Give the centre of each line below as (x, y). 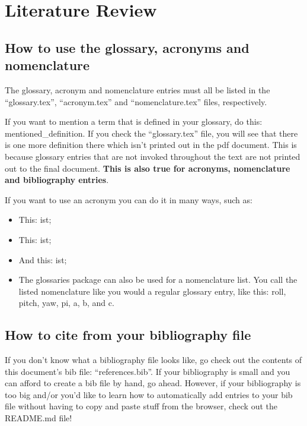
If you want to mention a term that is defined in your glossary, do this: (134, 122)
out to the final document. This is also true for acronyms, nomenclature (148, 168)
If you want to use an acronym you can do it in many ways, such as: (129, 199)
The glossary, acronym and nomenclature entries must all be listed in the (137, 89)
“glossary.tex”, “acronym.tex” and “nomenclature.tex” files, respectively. (136, 101)
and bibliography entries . (57, 180)
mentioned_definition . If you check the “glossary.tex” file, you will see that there (151, 133)
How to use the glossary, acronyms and (127, 47)
